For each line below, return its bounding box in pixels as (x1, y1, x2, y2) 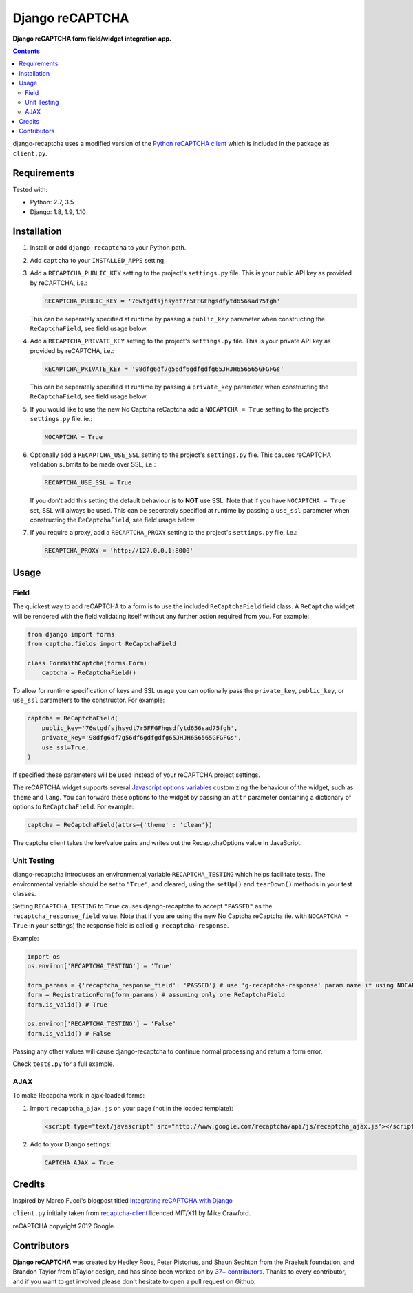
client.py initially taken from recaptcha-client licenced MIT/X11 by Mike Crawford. (12, 1209, 251, 1217)
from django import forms (27, 630, 115, 638)
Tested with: (12, 185, 48, 193)
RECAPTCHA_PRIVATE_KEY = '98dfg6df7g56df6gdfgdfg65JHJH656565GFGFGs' (44, 365, 284, 373)
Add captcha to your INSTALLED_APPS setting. (30, 256, 166, 264)
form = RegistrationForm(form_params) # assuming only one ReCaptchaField (27, 991, 286, 999)
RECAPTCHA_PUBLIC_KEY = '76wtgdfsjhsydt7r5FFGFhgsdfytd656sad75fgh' (44, 297, 281, 305)
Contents (12, 47, 41, 55)
